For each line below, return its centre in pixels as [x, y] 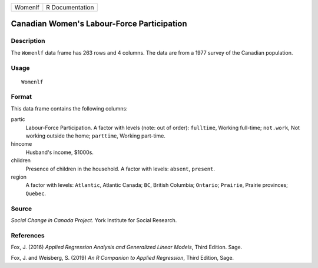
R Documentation [70, 7]
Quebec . [36, 193]
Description [28, 41]
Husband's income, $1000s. [60, 152]
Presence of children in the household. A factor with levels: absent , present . [120, 169]
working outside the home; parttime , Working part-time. [96, 136]
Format [21, 97]
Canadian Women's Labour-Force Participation [99, 24]
